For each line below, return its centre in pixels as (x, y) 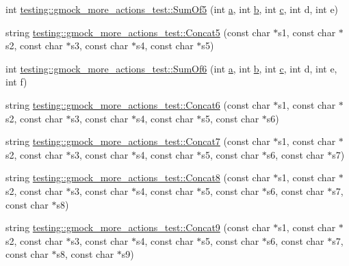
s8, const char (85, 254)
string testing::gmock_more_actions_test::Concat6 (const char (138, 104)
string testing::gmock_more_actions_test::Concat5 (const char (138, 32)
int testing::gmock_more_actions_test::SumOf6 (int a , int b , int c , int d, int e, (171, 68)
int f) (16, 82)
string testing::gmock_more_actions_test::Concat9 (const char (138, 227)
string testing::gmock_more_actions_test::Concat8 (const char (138, 177)
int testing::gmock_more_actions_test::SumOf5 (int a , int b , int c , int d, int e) (172, 9)
